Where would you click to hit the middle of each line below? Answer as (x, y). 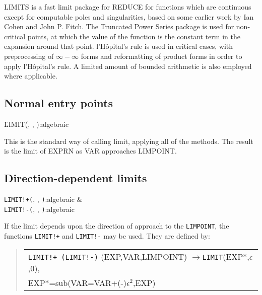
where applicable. (31, 76)
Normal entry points (59, 103)
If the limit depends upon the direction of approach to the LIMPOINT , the (117, 226)
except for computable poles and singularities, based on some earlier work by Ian (129, 16)
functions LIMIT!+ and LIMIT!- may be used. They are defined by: (107, 235)
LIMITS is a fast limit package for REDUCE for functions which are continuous (128, 7)
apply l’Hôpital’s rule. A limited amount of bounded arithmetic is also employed (128, 66)
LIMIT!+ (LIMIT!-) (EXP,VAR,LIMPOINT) (108, 256)
